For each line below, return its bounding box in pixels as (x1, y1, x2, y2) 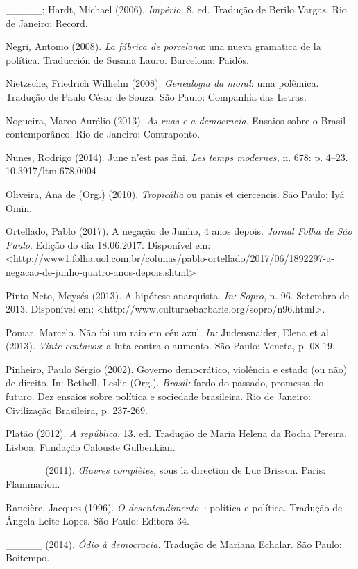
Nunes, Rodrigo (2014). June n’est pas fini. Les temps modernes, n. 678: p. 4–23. (6, 149, 348, 164)
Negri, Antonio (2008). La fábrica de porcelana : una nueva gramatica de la (6, 39, 321, 53)
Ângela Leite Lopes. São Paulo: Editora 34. (6, 513, 189, 528)
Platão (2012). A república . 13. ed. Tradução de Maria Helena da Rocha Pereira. (6, 426, 348, 440)
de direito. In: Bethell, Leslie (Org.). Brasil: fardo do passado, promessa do (6, 375, 324, 390)
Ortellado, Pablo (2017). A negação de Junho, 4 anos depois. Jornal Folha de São (6, 224, 352, 238)
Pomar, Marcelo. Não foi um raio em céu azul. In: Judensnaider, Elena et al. (6, 324, 332, 339)
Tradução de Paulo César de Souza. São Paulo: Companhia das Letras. (6, 89, 307, 104)
